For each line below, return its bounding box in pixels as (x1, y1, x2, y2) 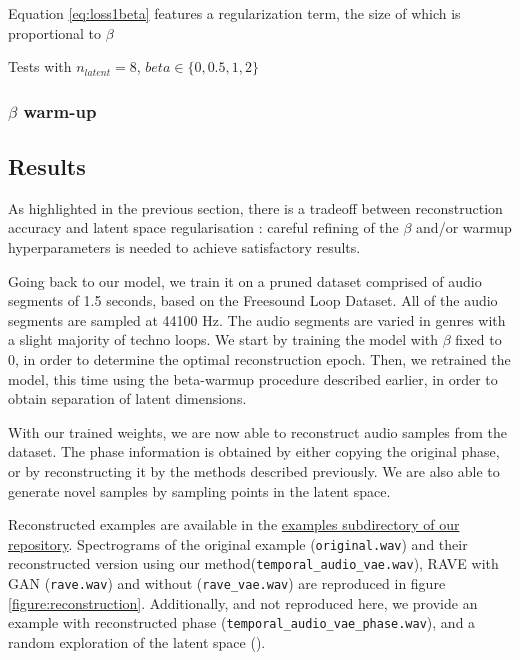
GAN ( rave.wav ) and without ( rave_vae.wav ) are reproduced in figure (8, 573, 446, 594)
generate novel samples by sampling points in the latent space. (8, 480, 391, 501)
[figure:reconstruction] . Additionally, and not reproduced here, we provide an (8, 592, 478, 613)
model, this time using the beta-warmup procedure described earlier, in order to (8, 368, 498, 389)
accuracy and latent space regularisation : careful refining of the (8, 217, 399, 238)
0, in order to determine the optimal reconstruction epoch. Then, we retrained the (8, 348, 511, 369)
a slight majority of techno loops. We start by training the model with (8, 329, 439, 350)
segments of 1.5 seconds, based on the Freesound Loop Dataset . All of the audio (8, 290, 498, 311)
